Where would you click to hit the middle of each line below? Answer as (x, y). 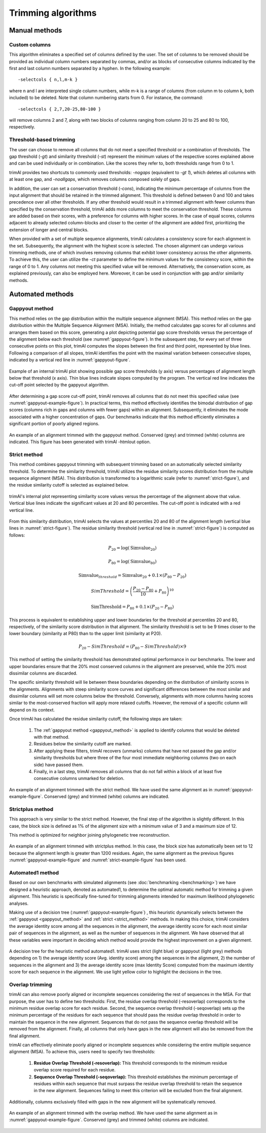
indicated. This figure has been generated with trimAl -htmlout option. (80, 442)
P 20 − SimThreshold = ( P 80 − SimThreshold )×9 (133, 647)
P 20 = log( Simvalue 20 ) (133, 548)
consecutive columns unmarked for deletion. (79, 779)
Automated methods (41, 294)
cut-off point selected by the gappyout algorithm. (59, 385)
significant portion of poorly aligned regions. (54, 424)
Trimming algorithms (53, 13)
